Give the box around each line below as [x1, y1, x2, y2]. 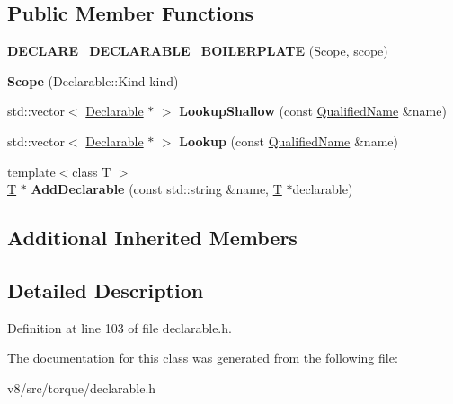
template [7, 162, 56, 180]
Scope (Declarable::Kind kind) [7, 71, 179, 90]
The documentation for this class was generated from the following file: [7, 348, 398, 367]
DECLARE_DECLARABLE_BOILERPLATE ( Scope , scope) [7, 41, 388, 60]
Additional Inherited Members [7, 224, 298, 251]
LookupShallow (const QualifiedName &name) [179, 101, 447, 120]
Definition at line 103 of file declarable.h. [7, 318, 232, 337]
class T [72, 162, 111, 180]
